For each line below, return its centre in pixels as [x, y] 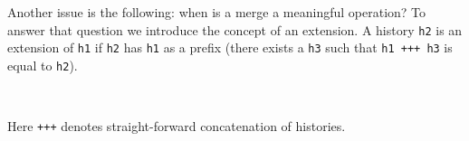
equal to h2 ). [43, 65]
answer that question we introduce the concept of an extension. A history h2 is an [235, 29]
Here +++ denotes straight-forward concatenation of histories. [177, 126]
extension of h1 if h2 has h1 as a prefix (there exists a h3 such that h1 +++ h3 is [230, 47]
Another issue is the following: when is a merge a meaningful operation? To [217, 12]
